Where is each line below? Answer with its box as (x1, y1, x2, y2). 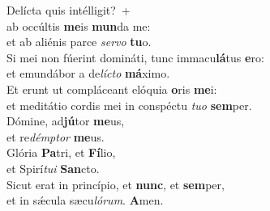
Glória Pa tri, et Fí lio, (6, 144, 116, 161)
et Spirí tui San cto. (6, 159, 100, 176)
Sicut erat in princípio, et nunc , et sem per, (6, 175, 225, 192)
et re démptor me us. (6, 128, 105, 145)
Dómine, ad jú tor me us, (6, 112, 125, 129)
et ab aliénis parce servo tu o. (6, 33, 152, 50)
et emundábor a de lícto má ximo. (6, 65, 170, 82)
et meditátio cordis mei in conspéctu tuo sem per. (6, 96, 252, 113)
